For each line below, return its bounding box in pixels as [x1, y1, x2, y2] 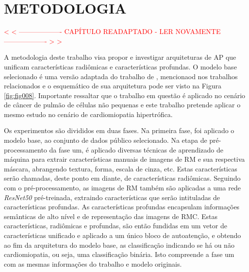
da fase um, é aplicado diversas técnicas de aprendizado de [49, 144, 224, 154]
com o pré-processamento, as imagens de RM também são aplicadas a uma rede [4, 183, 241, 193]
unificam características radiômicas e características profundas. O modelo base [4, 61, 237, 71]
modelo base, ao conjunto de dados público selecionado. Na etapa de [4, 135, 207, 145]
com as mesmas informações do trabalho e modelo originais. [4, 258, 182, 269]
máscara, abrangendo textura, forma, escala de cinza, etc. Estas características [4, 163, 237, 173]
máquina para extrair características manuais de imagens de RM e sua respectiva [4, 154, 245, 164]
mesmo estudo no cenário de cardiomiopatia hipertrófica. [4, 109, 173, 119]
